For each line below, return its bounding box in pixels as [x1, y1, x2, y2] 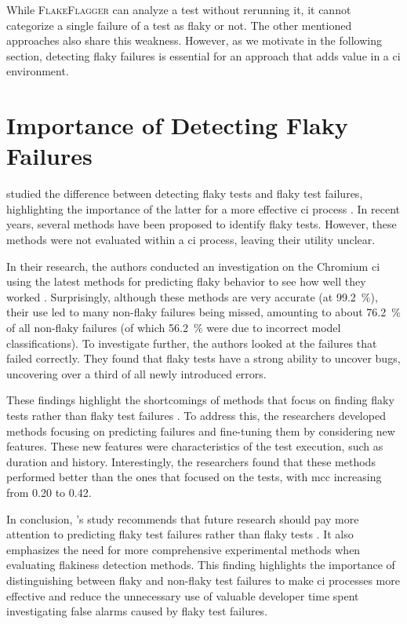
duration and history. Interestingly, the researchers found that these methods [6, 453, 376, 469]
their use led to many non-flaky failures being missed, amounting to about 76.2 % [6, 304, 401, 320]
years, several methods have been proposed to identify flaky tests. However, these [6, 216, 397, 232]
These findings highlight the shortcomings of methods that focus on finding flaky [6, 392, 394, 408]
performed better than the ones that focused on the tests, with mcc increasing [6, 469, 382, 485]
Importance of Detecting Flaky [6, 109, 348, 141]
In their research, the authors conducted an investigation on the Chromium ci [6, 257, 380, 274]
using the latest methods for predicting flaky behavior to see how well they [6, 273, 366, 290]
